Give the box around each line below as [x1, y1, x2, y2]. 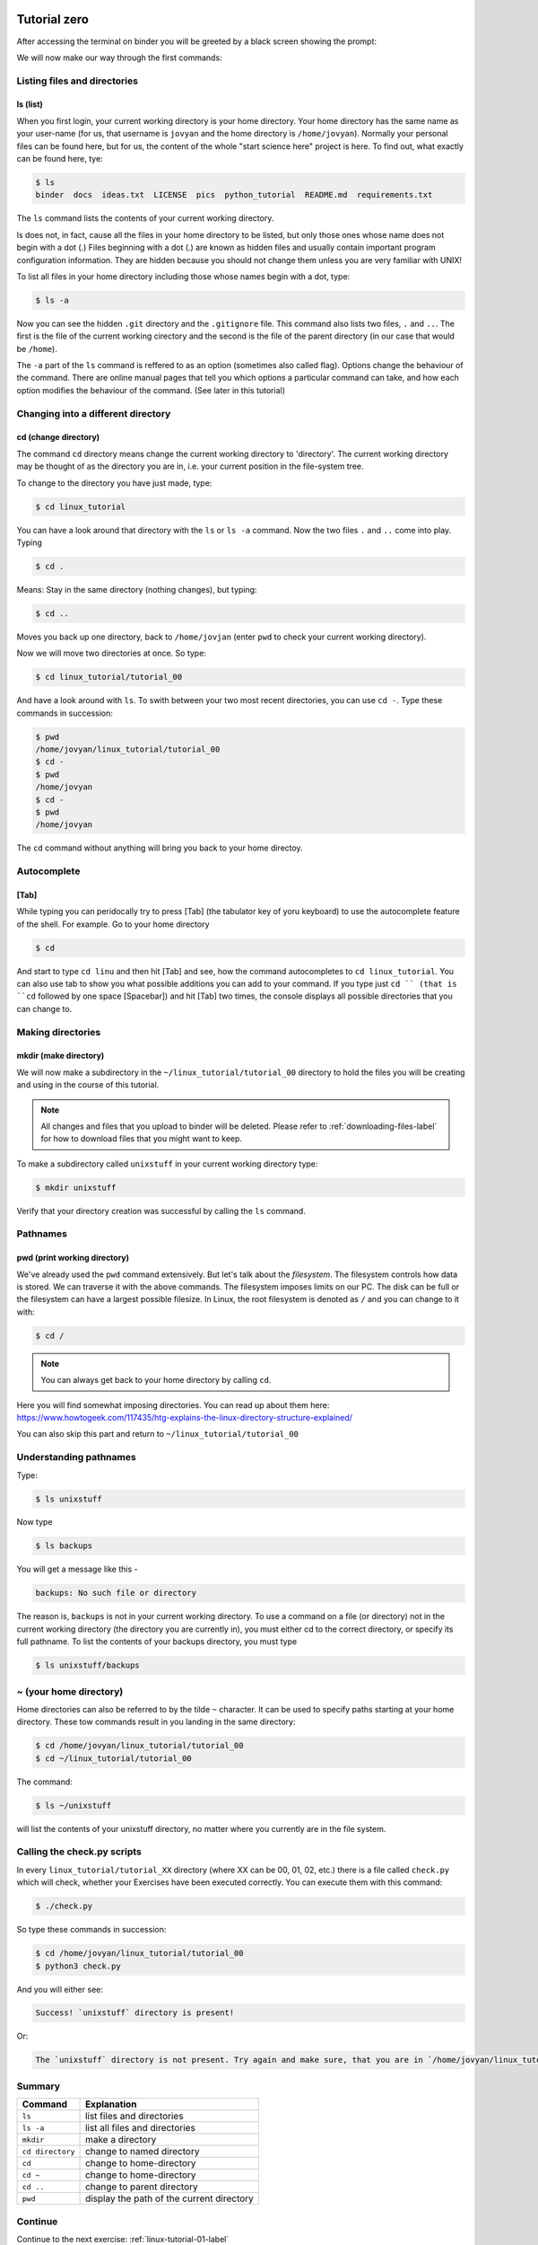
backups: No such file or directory [35, 1588, 197, 1598]
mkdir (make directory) [16, 1051, 105, 1061]
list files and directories [85, 2110, 184, 2123]
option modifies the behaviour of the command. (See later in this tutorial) [16, 384, 286, 395]
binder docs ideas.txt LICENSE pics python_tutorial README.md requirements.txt [35, 189, 433, 200]
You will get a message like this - [16, 1563, 138, 1575]
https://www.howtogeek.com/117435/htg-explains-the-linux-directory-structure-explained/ [16, 1412, 353, 1422]
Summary [16, 2080, 61, 2092]
